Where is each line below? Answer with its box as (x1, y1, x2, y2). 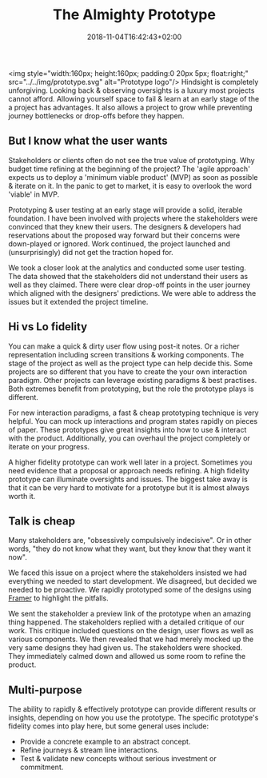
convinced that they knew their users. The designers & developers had (8, 221, 241, 231)
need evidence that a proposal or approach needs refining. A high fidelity (8, 465, 249, 475)
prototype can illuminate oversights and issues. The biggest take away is (8, 474, 248, 484)
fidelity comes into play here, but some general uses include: (8, 721, 209, 731)
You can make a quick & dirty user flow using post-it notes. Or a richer (8, 341, 240, 351)
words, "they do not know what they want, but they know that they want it (8, 544, 252, 553)
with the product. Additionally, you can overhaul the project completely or (8, 433, 250, 443)
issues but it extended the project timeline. (8, 297, 149, 306)
